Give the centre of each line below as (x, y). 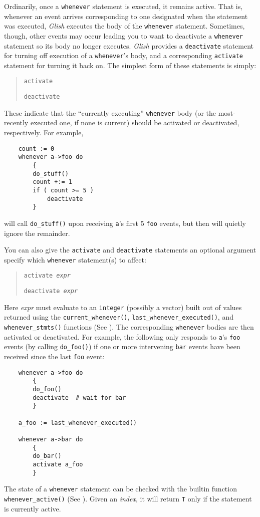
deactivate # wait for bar (79, 398)
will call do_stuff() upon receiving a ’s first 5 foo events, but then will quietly (125, 223)
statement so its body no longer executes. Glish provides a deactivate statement (129, 45)
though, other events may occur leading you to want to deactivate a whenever (124, 35)
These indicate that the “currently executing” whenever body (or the (110, 112)
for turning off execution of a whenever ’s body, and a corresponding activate (123, 55)
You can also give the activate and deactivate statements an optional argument (130, 250)
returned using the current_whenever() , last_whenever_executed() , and (119, 317)
